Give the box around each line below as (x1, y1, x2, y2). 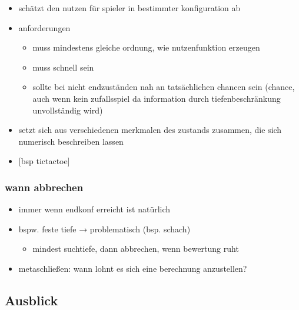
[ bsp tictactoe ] (18, 155, 70, 167)
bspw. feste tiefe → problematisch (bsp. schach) (18, 222, 191, 235)
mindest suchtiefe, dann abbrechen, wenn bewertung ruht (32, 242, 239, 255)
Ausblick (5, 291, 58, 309)
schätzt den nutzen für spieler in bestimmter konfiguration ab (18, 2, 241, 14)
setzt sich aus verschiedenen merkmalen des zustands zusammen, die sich (18, 124, 282, 136)
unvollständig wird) (32, 104, 103, 116)
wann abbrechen (5, 179, 84, 194)
